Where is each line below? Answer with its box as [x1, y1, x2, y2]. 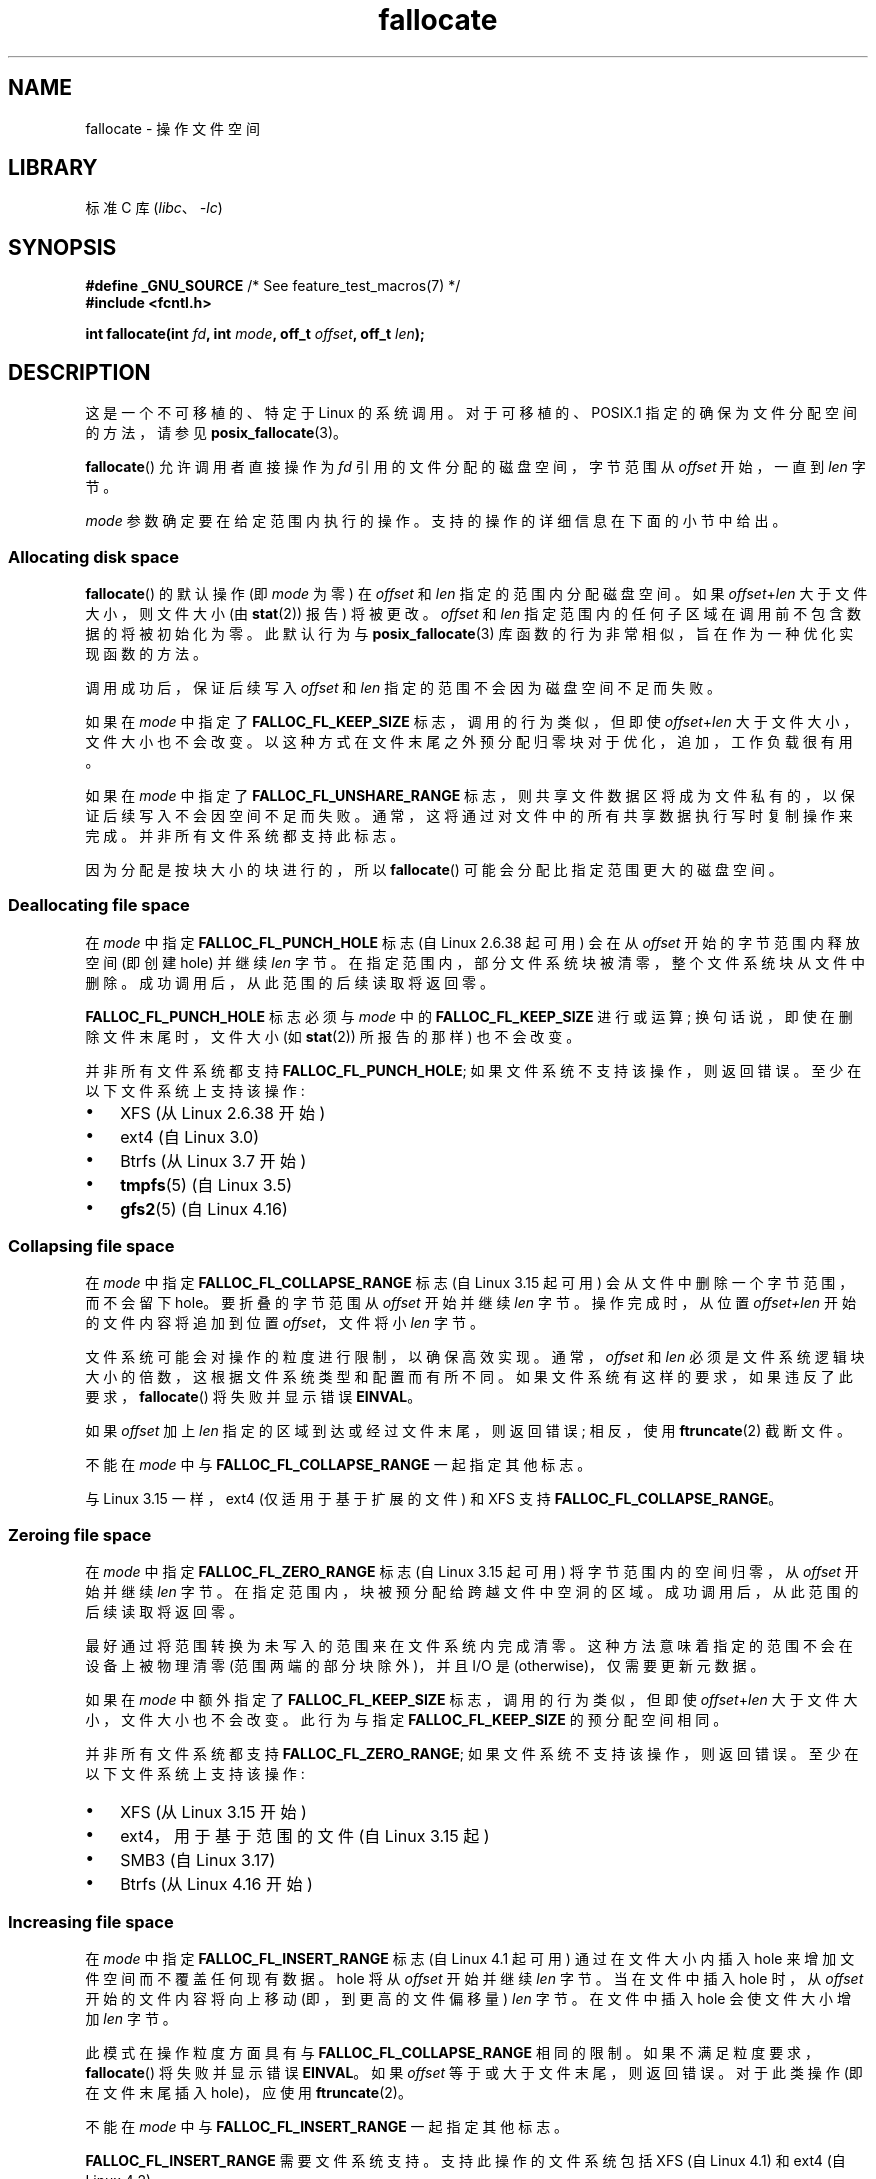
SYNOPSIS [8, 234, 117, 260]
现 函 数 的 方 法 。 [85, 644, 208, 662]
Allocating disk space [8, 546, 179, 567]
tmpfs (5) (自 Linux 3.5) [120, 1174, 293, 1195]
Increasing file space [8, 1911, 174, 1932]
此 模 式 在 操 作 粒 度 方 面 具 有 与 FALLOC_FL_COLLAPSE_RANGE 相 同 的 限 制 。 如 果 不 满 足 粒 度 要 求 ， [85, 2043, 820, 2061]
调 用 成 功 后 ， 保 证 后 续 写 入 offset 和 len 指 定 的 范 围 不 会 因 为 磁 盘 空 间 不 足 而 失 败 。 [85, 678, 722, 696]
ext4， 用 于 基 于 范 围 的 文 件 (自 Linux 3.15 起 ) [120, 1826, 490, 1847]
